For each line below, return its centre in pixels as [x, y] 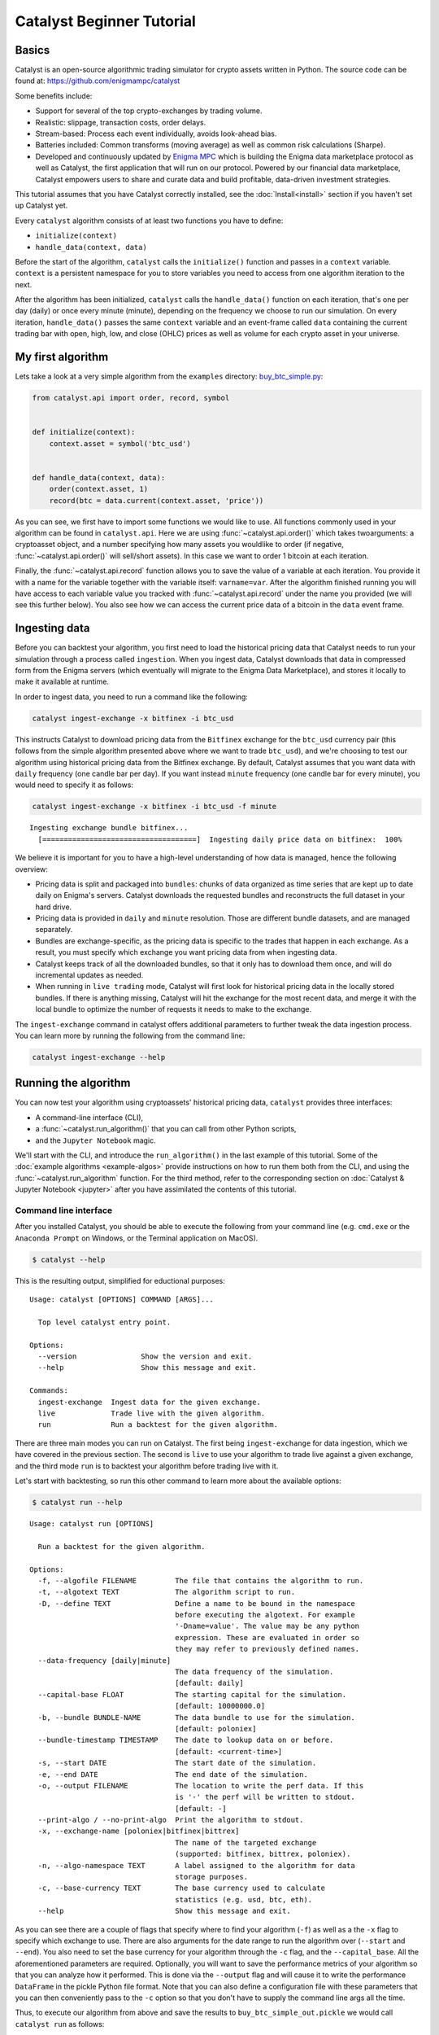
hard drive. [54, 907]
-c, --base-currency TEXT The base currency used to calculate [181, 1888]
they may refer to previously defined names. [267, 1649]
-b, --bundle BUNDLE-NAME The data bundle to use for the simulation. [196, 1717]
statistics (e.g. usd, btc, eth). [244, 1899]
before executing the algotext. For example [265, 1615]
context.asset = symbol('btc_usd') [120, 443]
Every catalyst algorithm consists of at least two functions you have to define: [149, 221]
